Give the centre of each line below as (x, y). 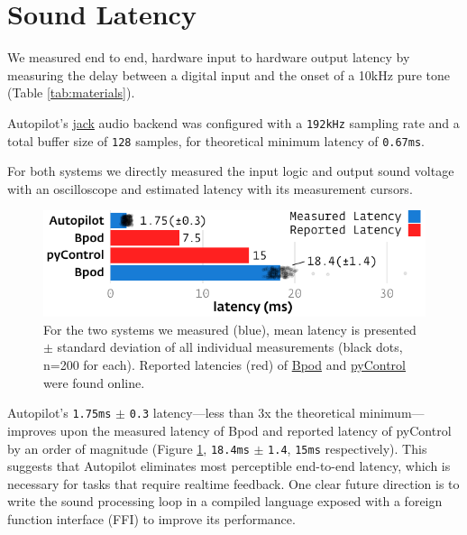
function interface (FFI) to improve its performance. (151, 518)
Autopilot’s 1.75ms (60, 413)
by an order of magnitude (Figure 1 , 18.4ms (128, 448)
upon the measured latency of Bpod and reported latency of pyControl (256, 430)
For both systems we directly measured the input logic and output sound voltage (231, 171)
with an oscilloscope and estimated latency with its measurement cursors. (210, 188)
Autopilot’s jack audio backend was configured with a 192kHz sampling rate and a (233, 122)
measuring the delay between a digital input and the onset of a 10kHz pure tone (229, 74)
